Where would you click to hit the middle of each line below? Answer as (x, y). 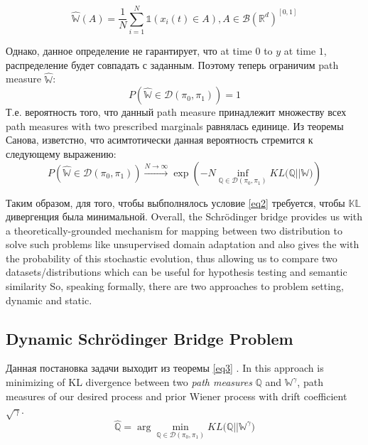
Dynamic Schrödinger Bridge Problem (150, 338)
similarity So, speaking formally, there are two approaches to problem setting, (175, 286)
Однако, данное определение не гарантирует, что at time (129, 51)
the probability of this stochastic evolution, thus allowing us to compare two (172, 258)
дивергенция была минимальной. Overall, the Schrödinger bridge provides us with (184, 216)
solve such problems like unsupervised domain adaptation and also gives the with (183, 244)
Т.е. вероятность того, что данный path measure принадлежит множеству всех (176, 112)
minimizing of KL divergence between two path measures (129, 382)
